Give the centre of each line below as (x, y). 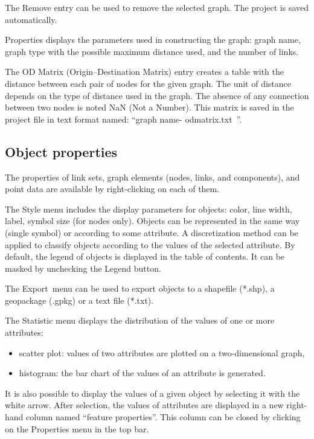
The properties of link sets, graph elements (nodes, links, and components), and (152, 177)
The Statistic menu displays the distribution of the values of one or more (140, 320)
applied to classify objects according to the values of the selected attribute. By (150, 244)
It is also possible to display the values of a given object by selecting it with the (152, 393)
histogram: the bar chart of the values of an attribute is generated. (142, 373)
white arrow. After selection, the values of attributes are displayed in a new (144, 405)
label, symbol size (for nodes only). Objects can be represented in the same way (152, 221)
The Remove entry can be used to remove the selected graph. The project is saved (157, 7)
